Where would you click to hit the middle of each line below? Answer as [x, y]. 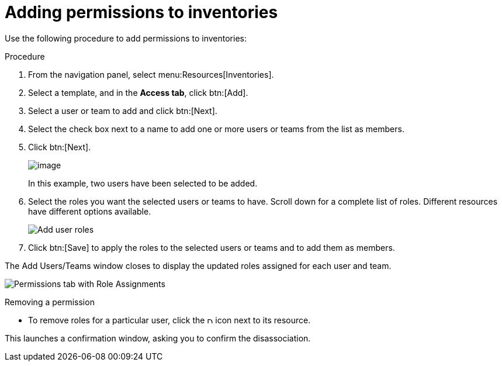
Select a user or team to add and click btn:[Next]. [123, 111]
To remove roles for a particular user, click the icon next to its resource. [169, 320]
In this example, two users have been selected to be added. [143, 183]
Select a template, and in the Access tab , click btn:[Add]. [138, 92]
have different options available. [90, 211]
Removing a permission [50, 302]
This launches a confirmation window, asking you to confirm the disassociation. [158, 338]
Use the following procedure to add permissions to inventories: [126, 38]
